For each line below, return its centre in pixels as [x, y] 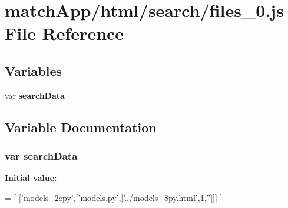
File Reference [64, 33]
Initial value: [31, 178]
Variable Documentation [81, 127]
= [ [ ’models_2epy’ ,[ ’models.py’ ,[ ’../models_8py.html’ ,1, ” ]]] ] [114, 197]
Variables [34, 70]
